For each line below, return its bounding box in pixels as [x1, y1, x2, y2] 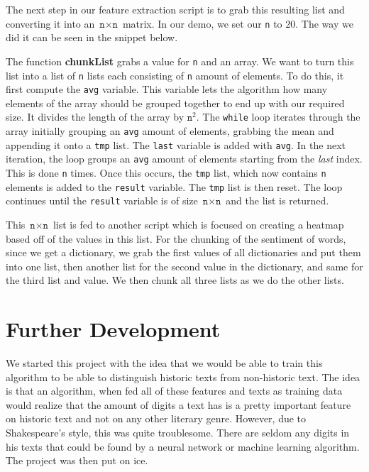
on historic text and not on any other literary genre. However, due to [6, 411, 307, 426]
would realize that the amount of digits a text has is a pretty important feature [6, 397, 351, 412]
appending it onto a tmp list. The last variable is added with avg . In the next [6, 137, 346, 152]
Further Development [6, 314, 221, 344]
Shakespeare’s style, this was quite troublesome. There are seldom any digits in [6, 425, 350, 440]
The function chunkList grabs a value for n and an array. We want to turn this [6, 53, 354, 68]
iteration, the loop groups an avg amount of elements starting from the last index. [6, 151, 363, 166]
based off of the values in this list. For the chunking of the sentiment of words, [6, 231, 346, 246]
